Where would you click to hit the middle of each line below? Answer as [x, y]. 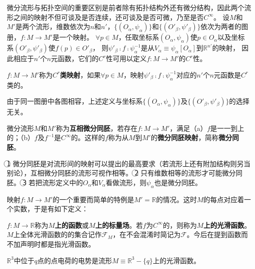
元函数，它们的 [75, 58]
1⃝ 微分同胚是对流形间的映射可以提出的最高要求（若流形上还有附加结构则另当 [129, 163]
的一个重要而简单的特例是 [93, 199]
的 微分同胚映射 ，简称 [184, 137]
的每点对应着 [224, 199]
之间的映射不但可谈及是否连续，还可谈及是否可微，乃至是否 [108, 17]
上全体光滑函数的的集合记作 [57, 234]
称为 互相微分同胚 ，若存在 [97, 128]
